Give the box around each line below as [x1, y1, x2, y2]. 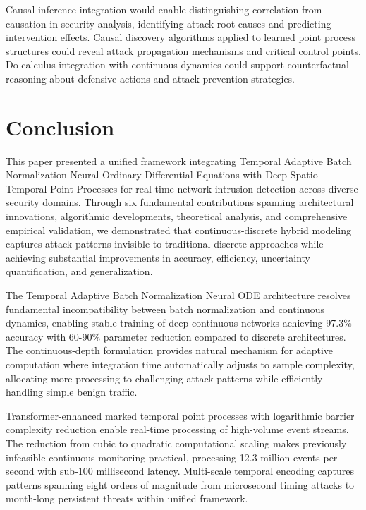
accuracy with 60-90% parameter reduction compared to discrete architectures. [6, 329, 346, 344]
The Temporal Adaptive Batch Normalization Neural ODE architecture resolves [6, 288, 351, 303]
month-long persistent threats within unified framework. [6, 491, 248, 506]
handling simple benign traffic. [6, 384, 138, 399]
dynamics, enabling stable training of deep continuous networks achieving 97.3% [6, 315, 352, 330]
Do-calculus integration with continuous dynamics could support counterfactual [6, 57, 349, 72]
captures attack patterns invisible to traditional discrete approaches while [6, 236, 324, 251]
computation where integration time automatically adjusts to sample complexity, [6, 357, 355, 371]
